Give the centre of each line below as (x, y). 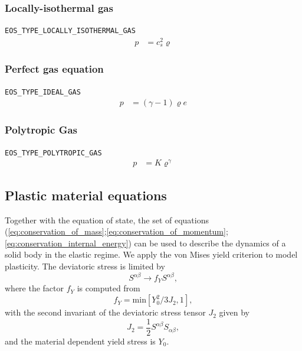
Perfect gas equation (54, 69)
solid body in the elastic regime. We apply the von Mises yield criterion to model (151, 254)
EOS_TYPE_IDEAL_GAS (43, 92)
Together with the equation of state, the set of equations (107, 220)
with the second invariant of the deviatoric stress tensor (105, 312)
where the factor (35, 288)
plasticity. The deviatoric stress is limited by (85, 266)
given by (234, 312)
